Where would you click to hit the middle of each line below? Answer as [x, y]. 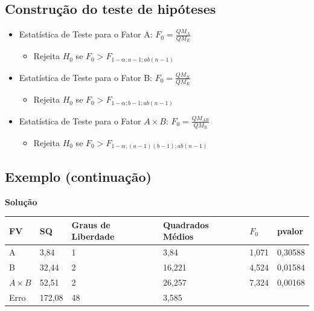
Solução [21, 201]
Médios [178, 236]
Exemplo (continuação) [78, 176]
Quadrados [186, 224]
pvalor [290, 230]
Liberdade [93, 236]
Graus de [91, 224]
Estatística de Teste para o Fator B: [86, 77]
